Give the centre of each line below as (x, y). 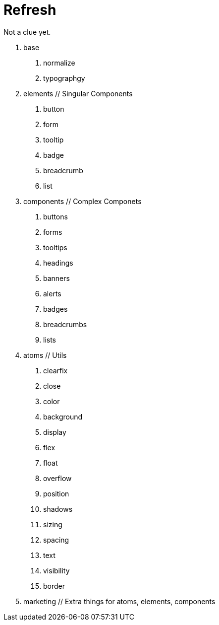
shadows (58, 509)
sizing (53, 524)
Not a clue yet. (27, 32)
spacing (56, 540)
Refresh (30, 10)
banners (56, 278)
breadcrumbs (65, 324)
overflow (57, 478)
